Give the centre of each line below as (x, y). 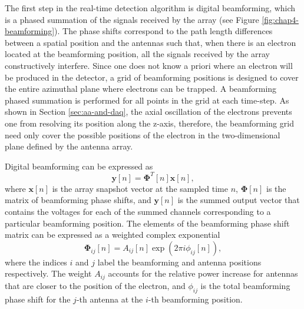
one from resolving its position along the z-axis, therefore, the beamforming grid (149, 123)
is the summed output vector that (239, 200)
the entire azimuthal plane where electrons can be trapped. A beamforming (141, 89)
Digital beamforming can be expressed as (79, 166)
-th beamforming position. (195, 299)
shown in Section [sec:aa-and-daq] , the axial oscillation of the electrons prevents (148, 112)
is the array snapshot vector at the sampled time (140, 188)
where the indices (36, 262)
